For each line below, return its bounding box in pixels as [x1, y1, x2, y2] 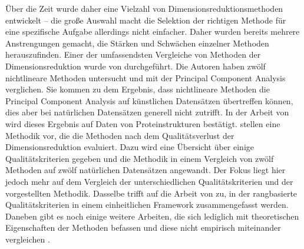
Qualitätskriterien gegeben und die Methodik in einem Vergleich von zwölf [5, 152, 274, 164]
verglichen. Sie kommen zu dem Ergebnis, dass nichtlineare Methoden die [5, 83, 270, 95]
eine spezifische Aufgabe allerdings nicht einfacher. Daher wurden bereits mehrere [5, 25, 300, 38]
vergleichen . [5, 233, 50, 245]
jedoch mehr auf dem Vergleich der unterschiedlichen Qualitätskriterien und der [5, 175, 293, 187]
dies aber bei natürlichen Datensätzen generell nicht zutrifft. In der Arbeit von [5, 106, 289, 118]
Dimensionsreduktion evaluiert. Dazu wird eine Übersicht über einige [5, 141, 255, 153]
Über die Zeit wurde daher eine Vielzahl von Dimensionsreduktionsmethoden [5, 2, 283, 14]
